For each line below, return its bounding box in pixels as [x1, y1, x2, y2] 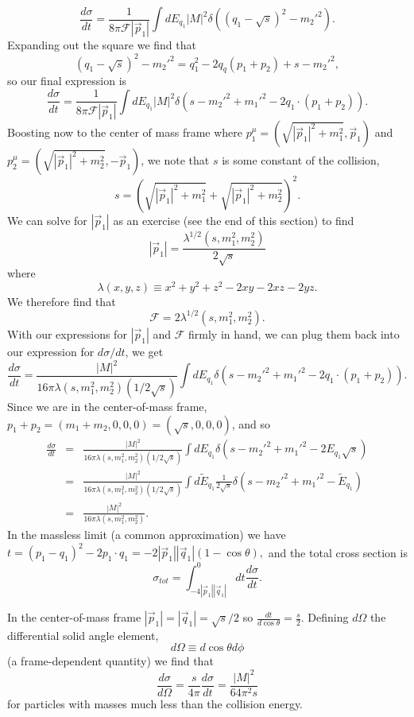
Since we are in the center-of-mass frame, [7, 397, 207, 414]
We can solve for [7, 211, 87, 228]
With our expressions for [7, 325, 127, 342]
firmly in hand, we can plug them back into [188, 325, 400, 342]
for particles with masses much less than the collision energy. [7, 695, 304, 711]
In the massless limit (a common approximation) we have [7, 526, 286, 543]
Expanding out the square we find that [7, 37, 196, 53]
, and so [231, 415, 271, 432]
